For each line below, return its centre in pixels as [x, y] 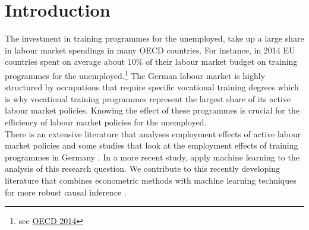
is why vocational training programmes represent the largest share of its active [148, 98]
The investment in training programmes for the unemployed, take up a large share [154, 38]
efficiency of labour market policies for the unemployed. [106, 122]
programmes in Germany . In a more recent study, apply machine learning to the [152, 157]
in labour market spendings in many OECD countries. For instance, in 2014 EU [150, 50]
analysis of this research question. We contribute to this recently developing [143, 168]
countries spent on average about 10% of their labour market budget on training [151, 62]
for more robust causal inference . [66, 192]
